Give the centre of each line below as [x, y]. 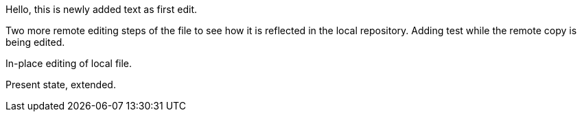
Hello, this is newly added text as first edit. [101, 9]
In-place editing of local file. [69, 63]
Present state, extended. [61, 84]
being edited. [35, 42]
